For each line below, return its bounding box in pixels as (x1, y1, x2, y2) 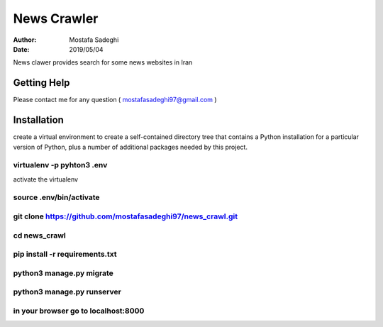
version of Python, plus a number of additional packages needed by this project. (13, 143, 248, 151)
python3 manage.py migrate (13, 268, 113, 278)
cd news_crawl (13, 231, 67, 240)
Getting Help (13, 77, 70, 89)
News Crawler (13, 11, 99, 26)
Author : (13, 35, 37, 44)
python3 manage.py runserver (13, 287, 122, 297)
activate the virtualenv (13, 174, 78, 184)
